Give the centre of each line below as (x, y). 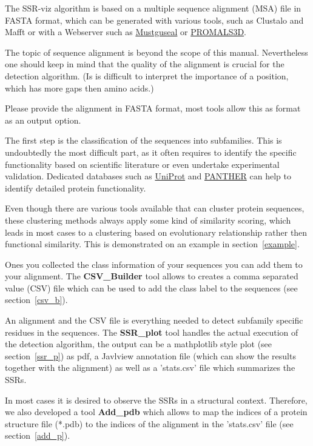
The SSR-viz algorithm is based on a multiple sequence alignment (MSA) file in (153, 8)
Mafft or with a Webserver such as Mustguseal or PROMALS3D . (126, 32)
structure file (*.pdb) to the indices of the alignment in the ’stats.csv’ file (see (149, 423)
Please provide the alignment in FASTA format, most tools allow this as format (153, 108)
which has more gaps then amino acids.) (79, 88)
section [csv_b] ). (36, 300)
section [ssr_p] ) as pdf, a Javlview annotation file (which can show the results (150, 355)
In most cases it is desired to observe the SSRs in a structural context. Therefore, (156, 400)
